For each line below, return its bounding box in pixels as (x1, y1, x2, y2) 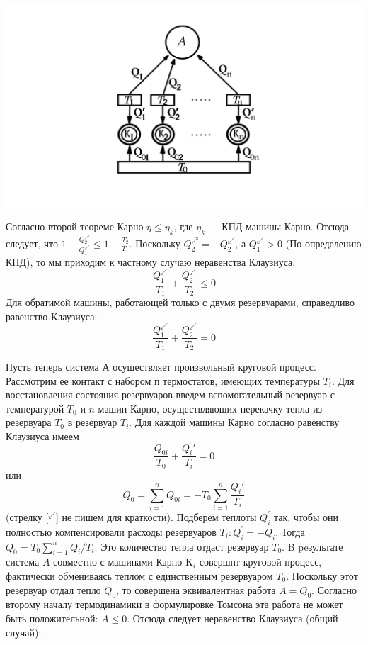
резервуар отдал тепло (6, 582, 101, 597)
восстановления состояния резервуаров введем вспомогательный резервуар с (6, 387, 335, 402)
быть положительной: (6, 610, 98, 625)
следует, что (6, 235, 59, 250)
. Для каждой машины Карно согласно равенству (129, 415, 340, 430)
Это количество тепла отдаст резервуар (100, 539, 269, 554)
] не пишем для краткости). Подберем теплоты (55, 509, 257, 524)
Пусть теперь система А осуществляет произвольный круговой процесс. (6, 359, 316, 374)
